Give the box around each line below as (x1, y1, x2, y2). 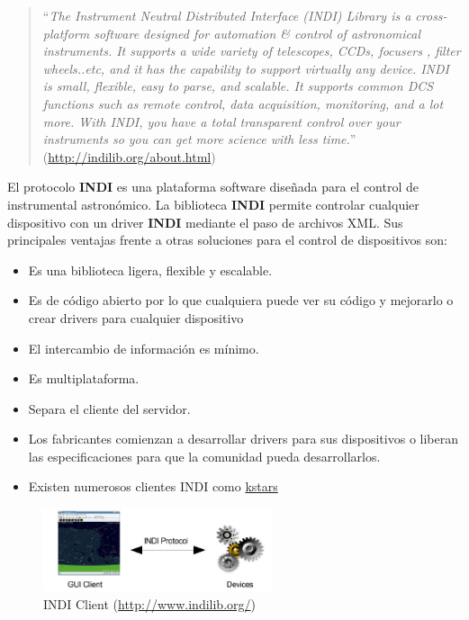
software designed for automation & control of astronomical (94, 23, 420, 42)
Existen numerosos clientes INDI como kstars (28, 477, 278, 496)
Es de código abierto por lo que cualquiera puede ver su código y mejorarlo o (28, 291, 454, 310)
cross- (415, 6, 447, 24)
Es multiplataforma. (28, 369, 140, 388)
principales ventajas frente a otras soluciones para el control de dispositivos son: (7, 230, 447, 249)
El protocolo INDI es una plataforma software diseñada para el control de (7, 177, 419, 196)
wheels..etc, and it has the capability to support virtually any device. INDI (42, 58, 449, 77)
